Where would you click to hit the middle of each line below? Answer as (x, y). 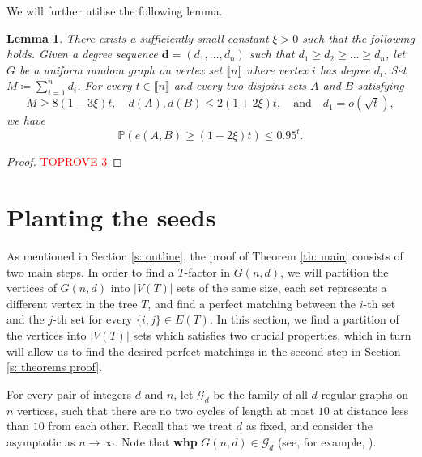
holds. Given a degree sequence (82, 54)
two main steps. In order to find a (90, 271)
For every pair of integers (69, 394)
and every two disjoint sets (240, 85)
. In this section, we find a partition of (304, 319)
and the (26, 319)
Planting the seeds (111, 217)
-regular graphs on (363, 394)
